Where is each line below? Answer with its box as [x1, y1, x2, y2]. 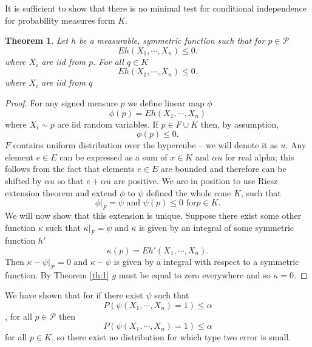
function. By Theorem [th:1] [5, 268, 109, 281]
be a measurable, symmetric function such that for [79, 34, 265, 47]
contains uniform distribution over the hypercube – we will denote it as [13, 139, 278, 151]
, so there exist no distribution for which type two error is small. [51, 331, 291, 343]
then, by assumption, [200, 117, 279, 130]
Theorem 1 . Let [5, 34, 69, 47]
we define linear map [127, 96, 205, 109]
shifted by [5, 174, 42, 187]
